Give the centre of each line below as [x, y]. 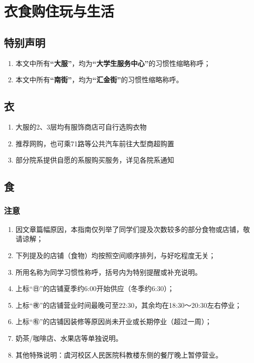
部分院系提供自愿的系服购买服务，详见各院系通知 [95, 160]
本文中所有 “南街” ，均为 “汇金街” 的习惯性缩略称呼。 [99, 80]
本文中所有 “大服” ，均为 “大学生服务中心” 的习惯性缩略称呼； [113, 63]
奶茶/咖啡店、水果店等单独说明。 [69, 338]
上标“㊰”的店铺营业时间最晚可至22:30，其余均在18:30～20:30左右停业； [128, 305]
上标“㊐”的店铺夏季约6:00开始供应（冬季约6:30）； [95, 288]
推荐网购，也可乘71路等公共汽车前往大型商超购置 [95, 143]
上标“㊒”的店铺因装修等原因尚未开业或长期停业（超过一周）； [114, 321]
